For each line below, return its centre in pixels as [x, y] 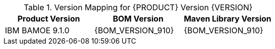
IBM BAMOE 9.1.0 [37, 30]
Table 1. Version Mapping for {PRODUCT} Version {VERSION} [138, 7]
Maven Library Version [228, 19]
